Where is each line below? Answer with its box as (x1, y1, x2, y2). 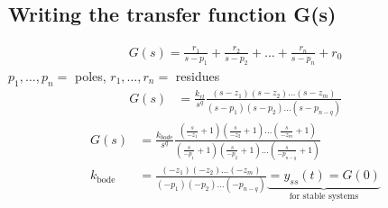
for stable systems (289, 191, 359, 201)
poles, (74, 66, 106, 85)
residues (175, 66, 220, 85)
